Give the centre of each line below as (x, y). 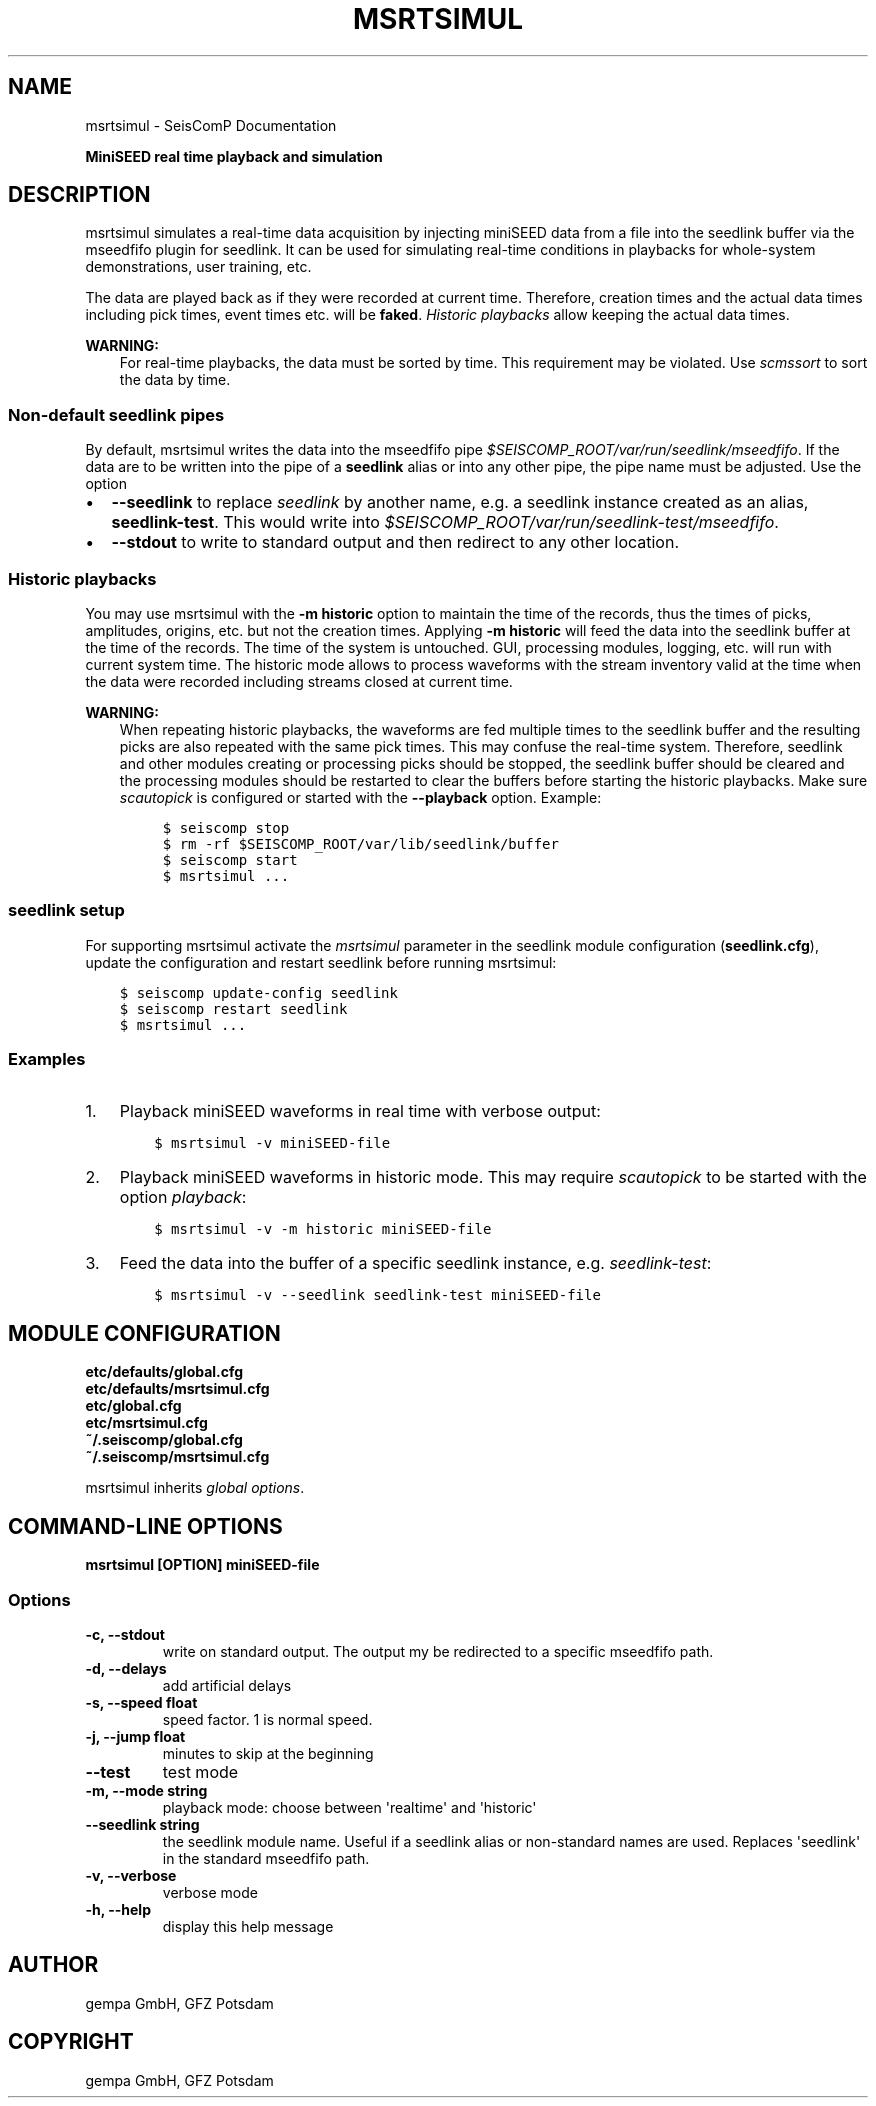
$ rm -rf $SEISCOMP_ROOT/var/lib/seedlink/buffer (360, 843)
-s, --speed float (141, 1702)
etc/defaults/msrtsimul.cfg (177, 1389)
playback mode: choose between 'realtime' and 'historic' (349, 1807)
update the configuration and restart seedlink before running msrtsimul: (321, 962)
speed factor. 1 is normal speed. (267, 1719)
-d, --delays (126, 1668)
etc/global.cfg (133, 1406)
